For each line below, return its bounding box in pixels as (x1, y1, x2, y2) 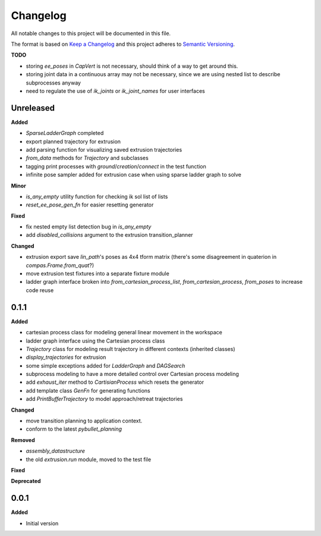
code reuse (26, 286, 54, 294)
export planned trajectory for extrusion (26, 137, 121, 145)
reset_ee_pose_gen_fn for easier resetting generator (26, 201, 154, 208)
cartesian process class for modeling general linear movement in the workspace (26, 329, 223, 336)
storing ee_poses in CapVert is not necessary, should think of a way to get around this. (26, 62, 238, 70)
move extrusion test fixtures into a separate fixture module (26, 270, 169, 277)
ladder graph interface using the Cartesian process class (26, 337, 165, 344)
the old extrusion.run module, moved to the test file (26, 456, 152, 463)
